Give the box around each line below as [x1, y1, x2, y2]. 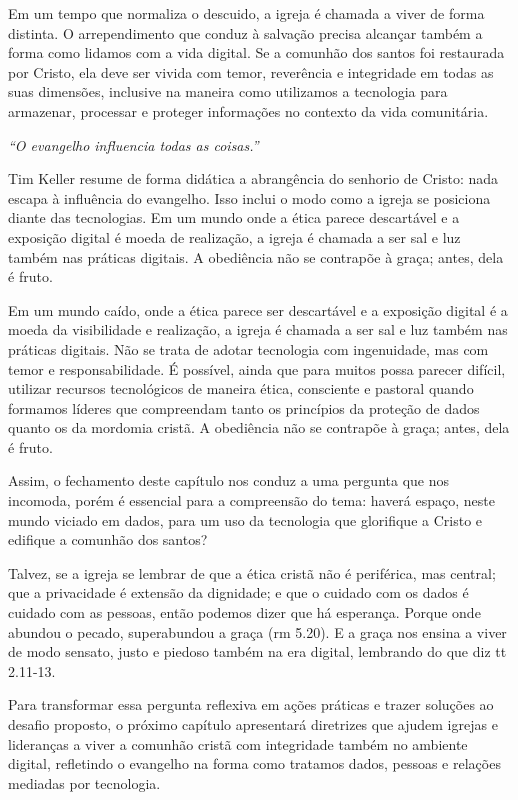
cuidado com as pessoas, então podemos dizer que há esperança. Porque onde [8, 602, 481, 623]
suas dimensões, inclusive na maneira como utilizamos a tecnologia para [8, 81, 448, 102]
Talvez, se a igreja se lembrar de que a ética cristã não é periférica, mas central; [8, 562, 496, 583]
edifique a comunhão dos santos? [8, 529, 208, 550]
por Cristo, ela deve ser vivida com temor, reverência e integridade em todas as [8, 61, 494, 82]
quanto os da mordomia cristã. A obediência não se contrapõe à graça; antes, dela [8, 417, 510, 438]
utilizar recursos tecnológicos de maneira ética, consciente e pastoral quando [8, 378, 474, 399]
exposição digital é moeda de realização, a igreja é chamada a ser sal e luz [8, 226, 461, 247]
